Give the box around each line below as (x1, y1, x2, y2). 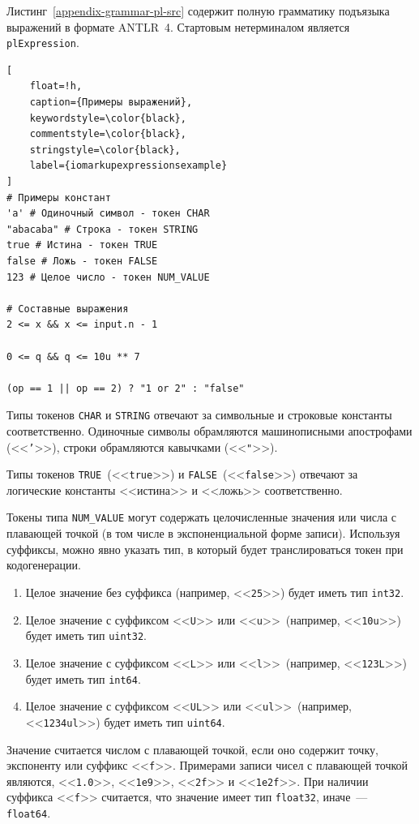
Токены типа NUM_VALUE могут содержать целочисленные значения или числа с (6, 509, 397, 526)
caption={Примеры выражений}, (29, 97, 193, 109)
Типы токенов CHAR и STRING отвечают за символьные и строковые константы (6, 406, 392, 423)
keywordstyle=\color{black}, (29, 112, 186, 124)
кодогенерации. (6, 556, 81, 573)
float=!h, (29, 80, 83, 92)
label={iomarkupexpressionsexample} (29, 160, 228, 172)
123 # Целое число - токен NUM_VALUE (6, 271, 210, 283)
